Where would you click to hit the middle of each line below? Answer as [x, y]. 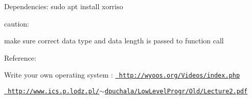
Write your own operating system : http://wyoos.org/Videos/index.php [122, 75]
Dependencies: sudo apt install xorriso [64, 6]
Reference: [20, 57]
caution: [17, 23]
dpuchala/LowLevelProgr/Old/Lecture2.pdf [176, 92]
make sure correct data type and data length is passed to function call [114, 41]
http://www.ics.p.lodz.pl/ [54, 92]
